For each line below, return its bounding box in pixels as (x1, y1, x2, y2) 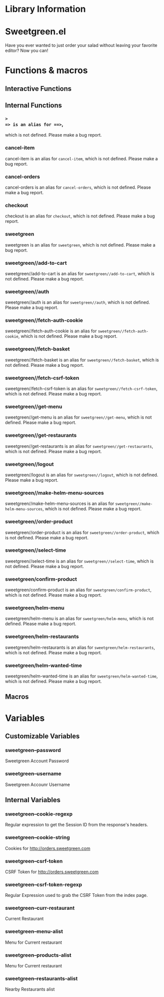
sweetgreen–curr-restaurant (5, 905, 75, 912)
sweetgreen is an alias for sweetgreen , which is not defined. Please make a (5, 242, 156, 248)
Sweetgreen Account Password (5, 758, 69, 764)
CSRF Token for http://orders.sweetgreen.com (5, 869, 99, 875)
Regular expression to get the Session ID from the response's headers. (5, 822, 148, 828)
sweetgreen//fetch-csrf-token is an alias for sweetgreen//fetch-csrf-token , (5, 386, 158, 392)
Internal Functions (5, 101, 62, 109)
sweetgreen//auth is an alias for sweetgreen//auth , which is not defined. (5, 299, 150, 305)
